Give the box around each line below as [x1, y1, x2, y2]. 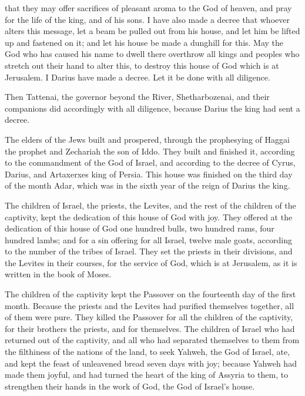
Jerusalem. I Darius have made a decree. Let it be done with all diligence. [5, 71, 270, 83]
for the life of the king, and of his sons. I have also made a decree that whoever [5, 13, 290, 25]
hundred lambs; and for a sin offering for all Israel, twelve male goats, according [5, 233, 292, 246]
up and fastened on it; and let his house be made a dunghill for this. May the [5, 36, 284, 48]
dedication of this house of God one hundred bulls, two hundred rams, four [5, 222, 274, 234]
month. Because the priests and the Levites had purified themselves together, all [5, 299, 294, 311]
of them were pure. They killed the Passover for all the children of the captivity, [5, 311, 293, 323]
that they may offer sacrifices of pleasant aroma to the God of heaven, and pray [5, 2, 292, 14]
